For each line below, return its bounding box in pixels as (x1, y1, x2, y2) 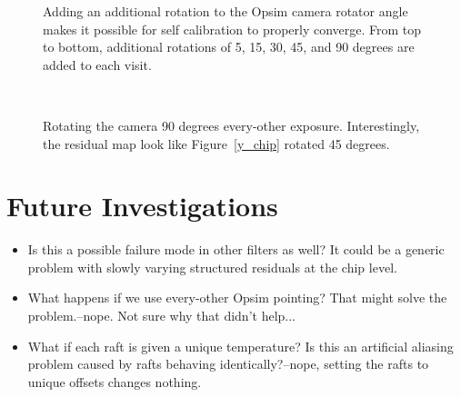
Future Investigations (6, 187, 278, 224)
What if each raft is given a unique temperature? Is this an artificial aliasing (27, 336, 454, 355)
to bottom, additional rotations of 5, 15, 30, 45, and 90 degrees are (43, 37, 415, 56)
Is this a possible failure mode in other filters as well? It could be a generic (27, 240, 445, 259)
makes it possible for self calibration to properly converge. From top (43, 19, 422, 38)
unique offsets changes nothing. (27, 372, 202, 391)
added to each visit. (43, 55, 152, 74)
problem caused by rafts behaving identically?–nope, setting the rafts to (27, 354, 429, 373)
